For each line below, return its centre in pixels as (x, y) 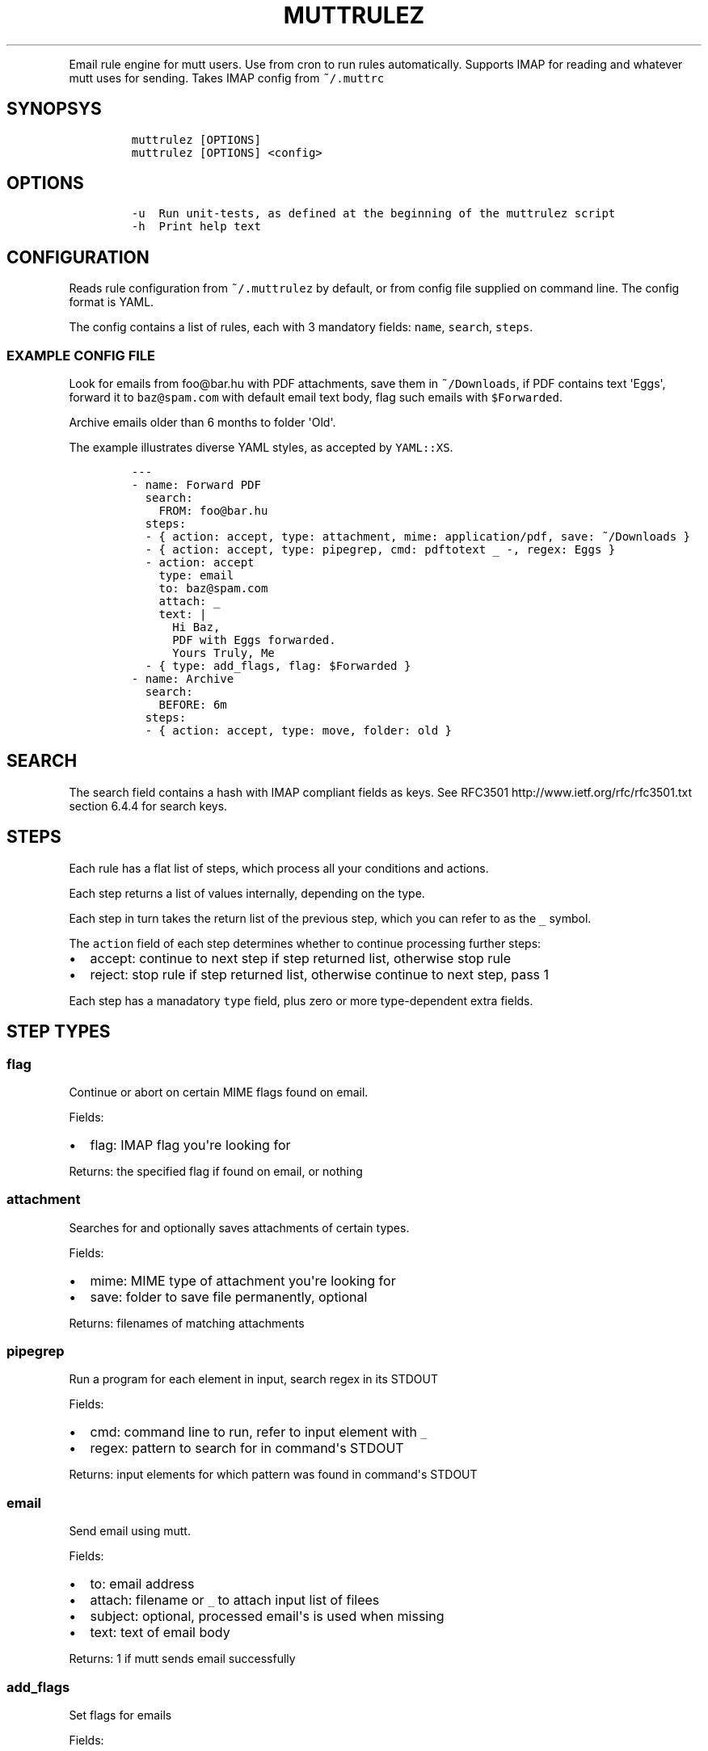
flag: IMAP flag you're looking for (190, 1145)
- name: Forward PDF (196, 485)
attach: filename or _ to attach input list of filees (235, 1600)
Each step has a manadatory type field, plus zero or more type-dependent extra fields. (301, 1000)
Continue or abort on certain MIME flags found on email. (219, 1092)
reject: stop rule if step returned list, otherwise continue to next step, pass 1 (320, 974)
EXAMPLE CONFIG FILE (81, 355)
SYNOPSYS (54, 109)
